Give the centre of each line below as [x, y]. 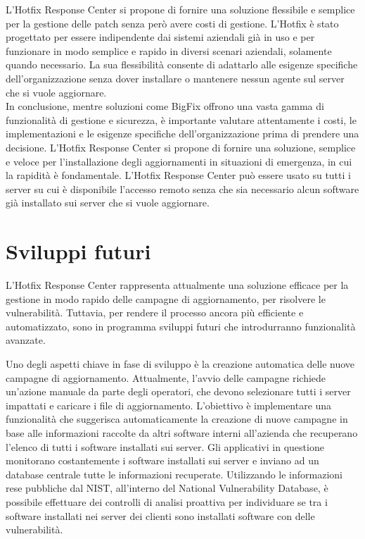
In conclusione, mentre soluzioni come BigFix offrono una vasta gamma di [165, 106]
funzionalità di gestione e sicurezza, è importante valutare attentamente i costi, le [181, 119]
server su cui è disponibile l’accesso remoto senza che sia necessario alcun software [182, 188]
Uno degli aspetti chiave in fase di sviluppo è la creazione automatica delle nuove [180, 364]
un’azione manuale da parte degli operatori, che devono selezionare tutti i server [178, 391]
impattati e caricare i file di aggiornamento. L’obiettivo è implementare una [169, 405]
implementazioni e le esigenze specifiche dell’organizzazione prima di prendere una [182, 134]
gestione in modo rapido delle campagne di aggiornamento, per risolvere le [166, 298]
